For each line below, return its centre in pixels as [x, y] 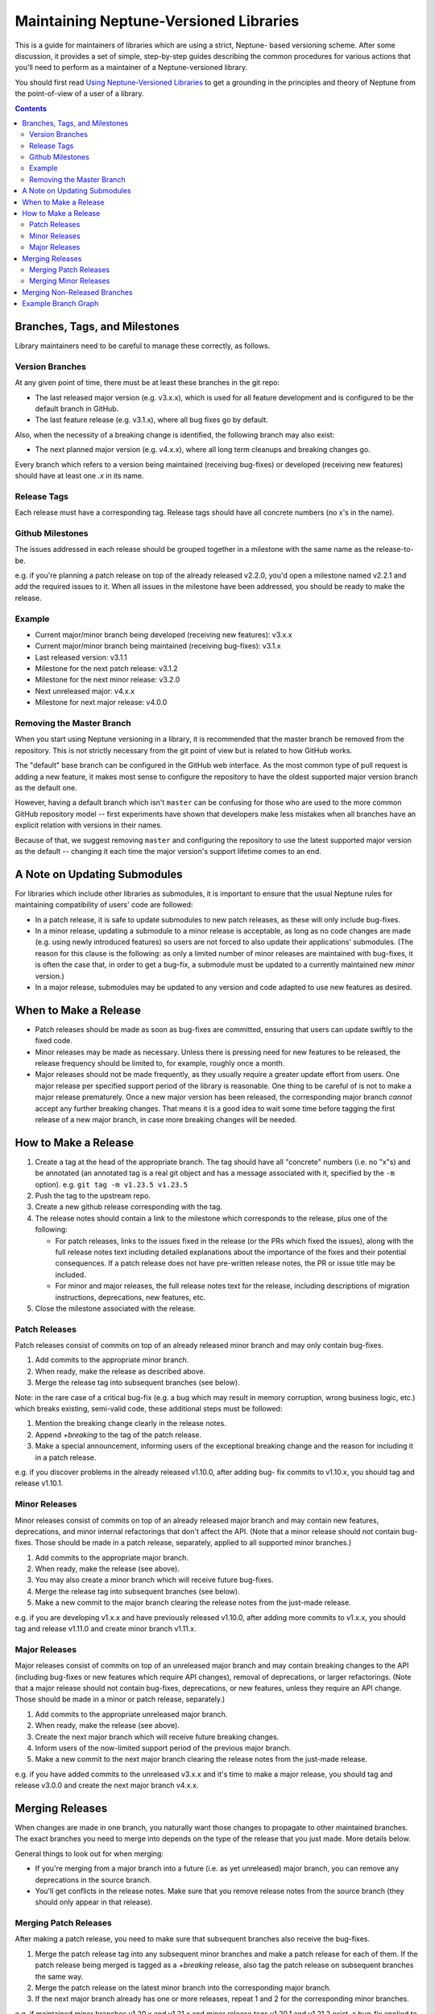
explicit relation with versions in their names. [89, 825]
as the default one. [46, 787]
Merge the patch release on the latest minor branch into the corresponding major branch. [183, 1988]
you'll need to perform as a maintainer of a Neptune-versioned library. [131, 68]
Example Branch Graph [60, 304]
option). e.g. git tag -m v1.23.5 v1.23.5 [112, 1184]
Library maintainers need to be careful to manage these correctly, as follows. [143, 346]
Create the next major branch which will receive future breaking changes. [157, 1737]
